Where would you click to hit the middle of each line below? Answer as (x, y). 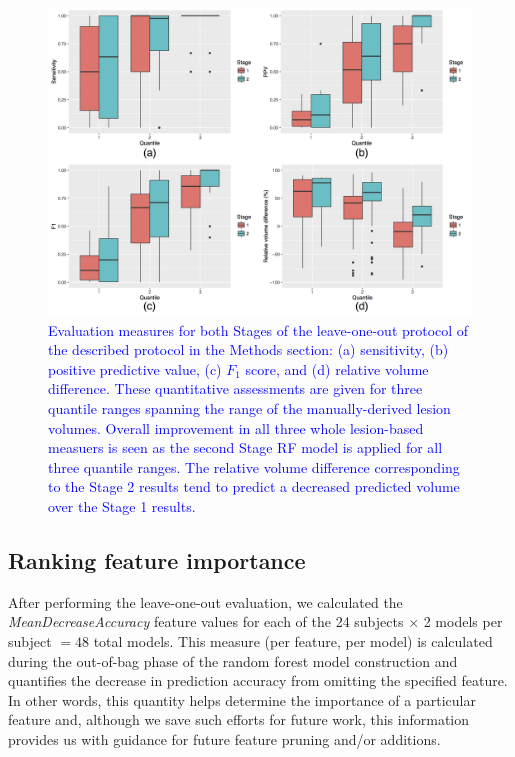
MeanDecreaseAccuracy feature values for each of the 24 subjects (206, 621)
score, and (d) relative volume (337, 368)
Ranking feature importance (157, 559)
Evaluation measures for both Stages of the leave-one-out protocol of (258, 329)
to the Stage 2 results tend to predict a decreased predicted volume (254, 486)
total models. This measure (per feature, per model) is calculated (293, 640)
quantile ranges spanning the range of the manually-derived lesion (249, 408)
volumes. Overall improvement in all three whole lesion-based (236, 427)
